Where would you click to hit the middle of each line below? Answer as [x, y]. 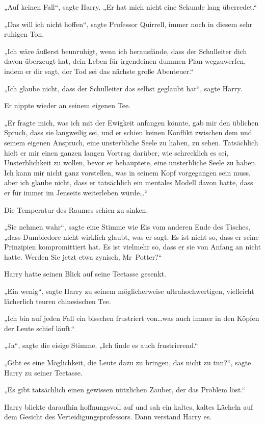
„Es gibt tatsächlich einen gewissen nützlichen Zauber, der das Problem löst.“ [125, 390]
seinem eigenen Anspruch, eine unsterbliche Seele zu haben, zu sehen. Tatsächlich [131, 142]
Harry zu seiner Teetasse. [43, 372]
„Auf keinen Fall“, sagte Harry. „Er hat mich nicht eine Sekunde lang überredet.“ [131, 7]
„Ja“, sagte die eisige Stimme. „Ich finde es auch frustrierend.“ [101, 345]
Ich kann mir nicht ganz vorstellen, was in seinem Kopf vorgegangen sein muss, [127, 172]
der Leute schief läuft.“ [39, 328]
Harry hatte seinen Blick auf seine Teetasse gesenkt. [85, 274]
